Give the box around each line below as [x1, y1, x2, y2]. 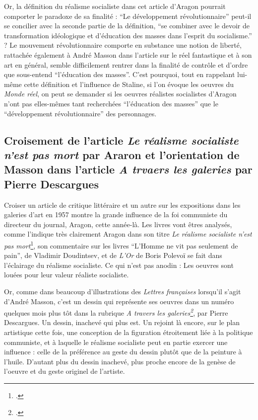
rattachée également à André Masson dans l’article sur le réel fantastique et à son [4, 49, 252, 60]
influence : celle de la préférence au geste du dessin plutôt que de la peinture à [4, 346, 242, 357]
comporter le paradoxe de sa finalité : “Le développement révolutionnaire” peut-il [4, 10, 252, 21]
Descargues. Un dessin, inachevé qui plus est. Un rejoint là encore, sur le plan [4, 317, 240, 328]
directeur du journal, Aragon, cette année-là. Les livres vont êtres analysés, [4, 219, 232, 229]
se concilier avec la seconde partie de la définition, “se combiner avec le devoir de [4, 20, 250, 31]
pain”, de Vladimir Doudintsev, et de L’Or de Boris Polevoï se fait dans [4, 250, 222, 260]
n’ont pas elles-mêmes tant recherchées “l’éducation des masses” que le [4, 98, 218, 108]
